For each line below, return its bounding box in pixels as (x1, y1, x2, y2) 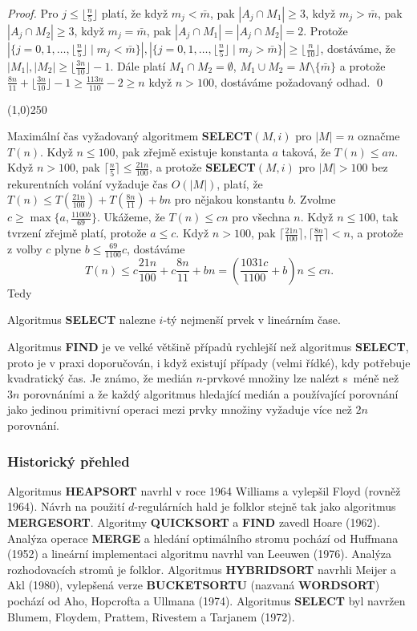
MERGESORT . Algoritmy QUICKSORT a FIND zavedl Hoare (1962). (7, 513, 380, 530)
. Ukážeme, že (96, 208, 165, 225)
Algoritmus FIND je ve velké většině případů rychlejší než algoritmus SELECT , (7, 338, 409, 355)
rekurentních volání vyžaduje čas (7, 175, 168, 192)
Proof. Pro (7, 5, 59, 21)
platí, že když (101, 5, 168, 21)
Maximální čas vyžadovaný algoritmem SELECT (7, 127, 253, 144)
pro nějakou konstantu (174, 191, 285, 208)
